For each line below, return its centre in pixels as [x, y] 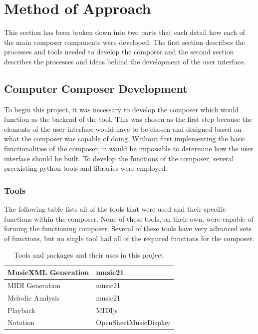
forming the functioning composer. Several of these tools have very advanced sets [128, 228]
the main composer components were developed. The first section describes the [125, 42]
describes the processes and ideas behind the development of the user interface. [125, 61]
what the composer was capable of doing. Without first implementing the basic [125, 139]
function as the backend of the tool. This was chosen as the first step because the [128, 119]
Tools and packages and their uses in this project [89, 255]
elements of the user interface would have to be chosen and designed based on [123, 129]
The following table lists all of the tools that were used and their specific [115, 209]
